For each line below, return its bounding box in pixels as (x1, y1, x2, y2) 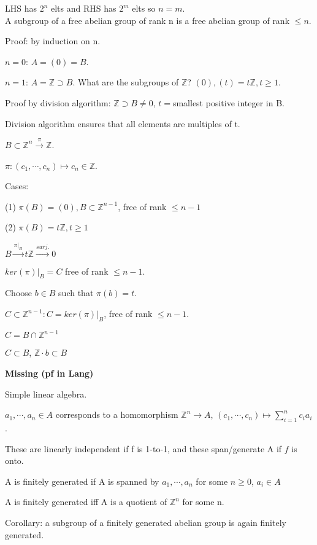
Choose (5, 286, 32, 299)
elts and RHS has (51, 2, 116, 14)
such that (58, 286, 94, 299)
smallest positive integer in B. (172, 96, 285, 109)
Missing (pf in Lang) (5, 366, 94, 379)
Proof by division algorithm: (5, 96, 111, 109)
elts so (132, 2, 156, 14)
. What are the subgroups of (72, 76, 179, 88)
